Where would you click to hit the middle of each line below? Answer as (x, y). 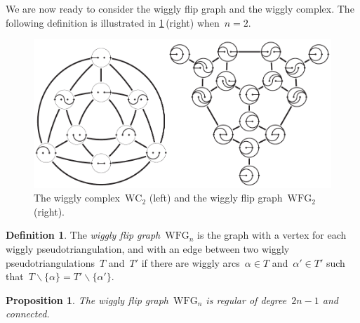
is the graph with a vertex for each (272, 235)
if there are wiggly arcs (191, 262)
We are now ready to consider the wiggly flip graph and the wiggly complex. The (180, 8)
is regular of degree (246, 299)
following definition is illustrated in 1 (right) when (113, 22)
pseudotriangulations (51, 262)
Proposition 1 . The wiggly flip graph (87, 299)
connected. (28, 314)
